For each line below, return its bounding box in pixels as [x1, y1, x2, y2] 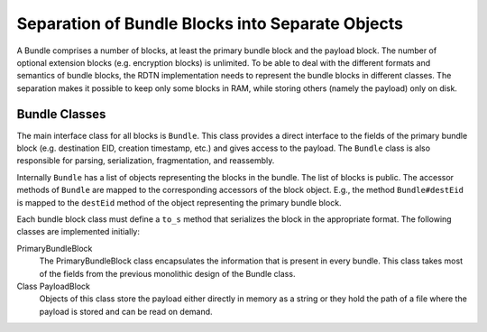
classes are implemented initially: [16, 226, 140, 237]
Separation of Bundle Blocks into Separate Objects [16, 14, 404, 33]
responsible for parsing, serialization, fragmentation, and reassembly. [16, 155, 275, 166]
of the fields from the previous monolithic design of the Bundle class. [39, 268, 296, 279]
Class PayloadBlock [16, 281, 90, 291]
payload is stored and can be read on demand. [39, 306, 213, 317]
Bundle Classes [16, 106, 106, 122]
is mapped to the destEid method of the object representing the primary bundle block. [16, 197, 342, 207]
